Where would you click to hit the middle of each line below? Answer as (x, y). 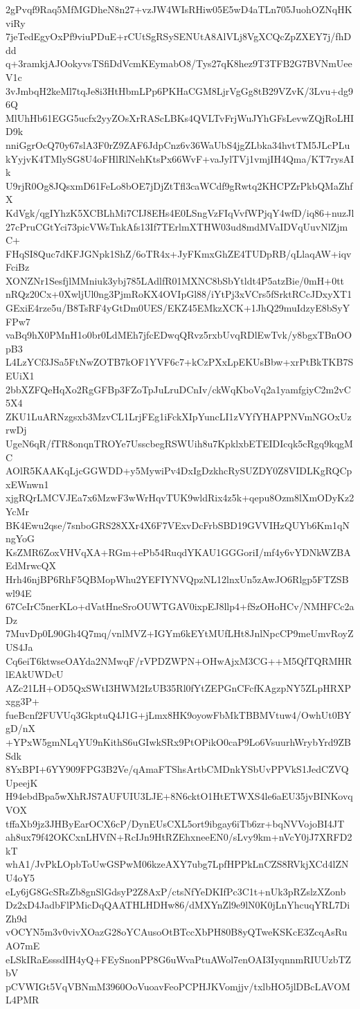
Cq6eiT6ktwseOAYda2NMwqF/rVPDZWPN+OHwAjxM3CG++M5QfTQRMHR (179, 660)
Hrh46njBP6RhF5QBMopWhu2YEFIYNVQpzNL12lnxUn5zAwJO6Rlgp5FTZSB (177, 579)
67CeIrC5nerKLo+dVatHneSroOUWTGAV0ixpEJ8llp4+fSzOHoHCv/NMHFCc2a (180, 606)
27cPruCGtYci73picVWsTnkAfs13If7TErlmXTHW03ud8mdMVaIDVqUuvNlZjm (177, 226)
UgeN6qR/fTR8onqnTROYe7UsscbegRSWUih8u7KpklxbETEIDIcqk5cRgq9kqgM (179, 443)
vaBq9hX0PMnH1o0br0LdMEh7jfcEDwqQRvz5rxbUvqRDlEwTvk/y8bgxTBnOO (179, 335)
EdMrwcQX (31, 565)
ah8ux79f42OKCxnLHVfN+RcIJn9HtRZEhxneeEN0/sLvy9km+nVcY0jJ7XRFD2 (179, 837)
